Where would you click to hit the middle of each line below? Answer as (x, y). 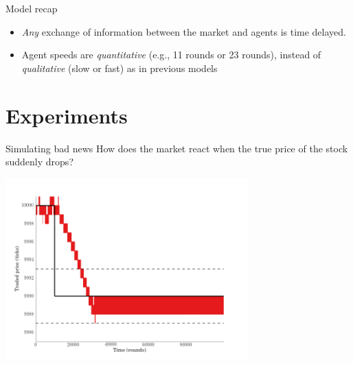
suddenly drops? (39, 162)
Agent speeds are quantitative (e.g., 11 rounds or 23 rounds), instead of (171, 55)
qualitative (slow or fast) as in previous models (119, 68)
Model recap (32, 8)
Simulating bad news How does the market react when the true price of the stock (177, 148)
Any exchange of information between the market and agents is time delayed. (184, 31)
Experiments (67, 115)
